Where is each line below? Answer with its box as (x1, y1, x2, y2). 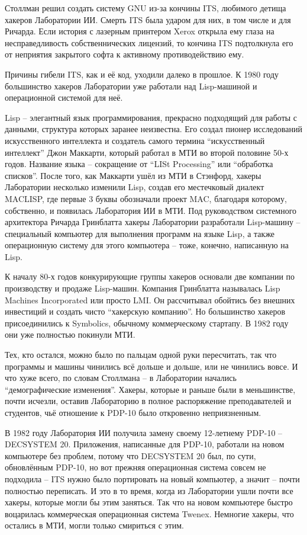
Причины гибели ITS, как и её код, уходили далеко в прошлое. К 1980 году (5, 68, 279, 80)
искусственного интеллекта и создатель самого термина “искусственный (5, 134, 265, 146)
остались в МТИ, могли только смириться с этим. (5, 519, 184, 531)
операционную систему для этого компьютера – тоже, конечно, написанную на (5, 239, 289, 251)
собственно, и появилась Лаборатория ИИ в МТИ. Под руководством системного (5, 204, 297, 216)
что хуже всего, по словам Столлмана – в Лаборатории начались (5, 371, 237, 384)
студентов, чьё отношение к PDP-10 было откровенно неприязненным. (5, 406, 261, 418)
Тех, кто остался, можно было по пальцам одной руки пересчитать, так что (5, 348, 277, 361)
